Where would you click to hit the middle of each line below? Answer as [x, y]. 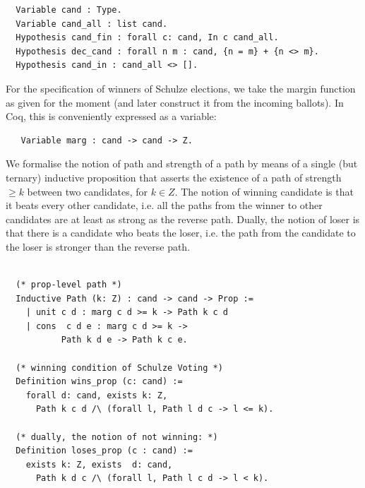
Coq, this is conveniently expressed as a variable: [111, 116]
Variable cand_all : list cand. [92, 24]
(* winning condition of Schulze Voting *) [119, 368]
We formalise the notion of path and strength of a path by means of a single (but [182, 163]
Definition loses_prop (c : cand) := [104, 451]
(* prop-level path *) [69, 285]
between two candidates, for [88, 191]
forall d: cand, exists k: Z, [97, 395]
